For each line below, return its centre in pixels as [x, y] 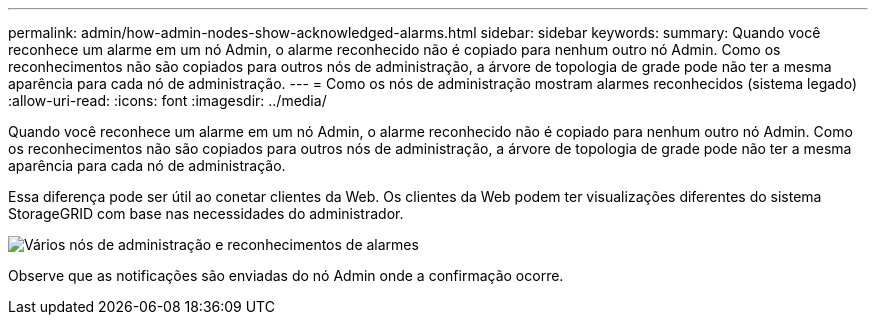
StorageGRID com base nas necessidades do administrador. [206, 213]
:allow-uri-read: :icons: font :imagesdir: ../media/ [167, 100]
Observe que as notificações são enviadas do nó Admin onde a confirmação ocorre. [286, 275]
